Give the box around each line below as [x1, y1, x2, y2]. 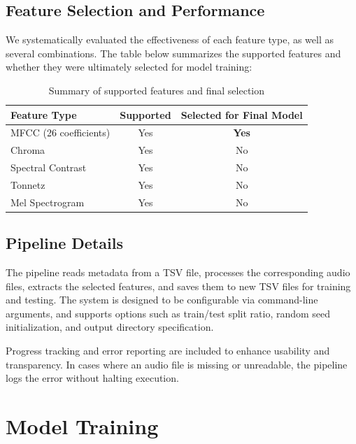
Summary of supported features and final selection [48, 83, 265, 97]
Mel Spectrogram [10, 194, 85, 209]
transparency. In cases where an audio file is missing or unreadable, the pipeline [6, 357, 348, 371]
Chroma [10, 143, 45, 157]
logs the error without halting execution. [6, 371, 179, 385]
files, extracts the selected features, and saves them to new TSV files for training [6, 278, 351, 293]
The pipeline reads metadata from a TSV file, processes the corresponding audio [6, 265, 350, 280]
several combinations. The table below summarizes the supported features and [6, 45, 341, 60]
